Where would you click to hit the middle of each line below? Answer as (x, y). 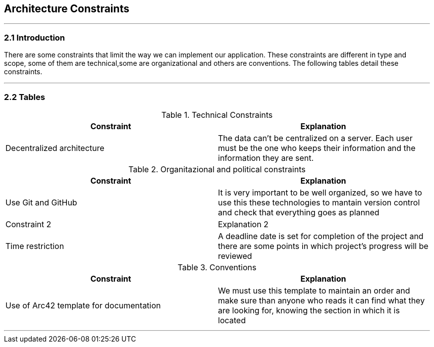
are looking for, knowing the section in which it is (309, 310)
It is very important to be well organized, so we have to (320, 192)
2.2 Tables (25, 97)
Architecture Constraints (67, 9)
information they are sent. (266, 158)
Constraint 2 (28, 224)
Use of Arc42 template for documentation (83, 305)
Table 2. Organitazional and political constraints (217, 169)
